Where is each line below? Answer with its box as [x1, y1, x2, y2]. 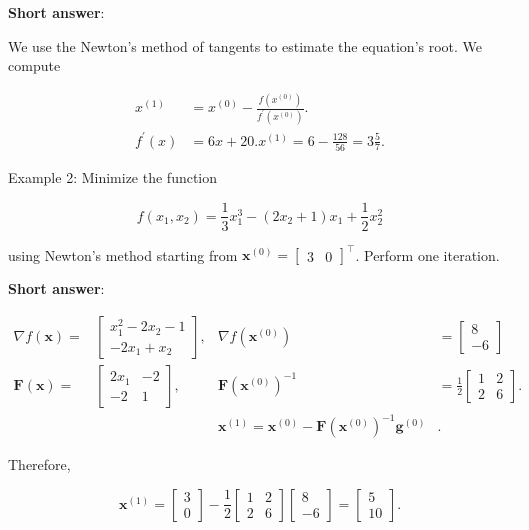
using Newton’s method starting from [8, 244, 238, 265]
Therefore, [8, 454, 71, 475]
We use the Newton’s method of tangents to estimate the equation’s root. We [8, 35, 483, 56]
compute [8, 55, 61, 76]
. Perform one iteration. [355, 244, 500, 265]
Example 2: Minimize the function [8, 166, 218, 187]
